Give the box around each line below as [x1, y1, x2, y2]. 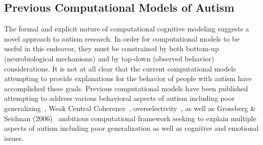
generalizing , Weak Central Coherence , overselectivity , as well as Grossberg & [4, 102, 256, 113]
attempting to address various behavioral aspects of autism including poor [4, 93, 235, 103]
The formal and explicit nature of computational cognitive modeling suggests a [4, 23, 249, 34]
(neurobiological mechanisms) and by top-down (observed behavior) [4, 53, 214, 63]
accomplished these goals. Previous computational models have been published [4, 83, 248, 93]
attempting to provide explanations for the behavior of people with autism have [4, 73, 252, 84]
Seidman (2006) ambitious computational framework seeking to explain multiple [4, 113, 256, 123]
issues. [4, 132, 24, 143]
